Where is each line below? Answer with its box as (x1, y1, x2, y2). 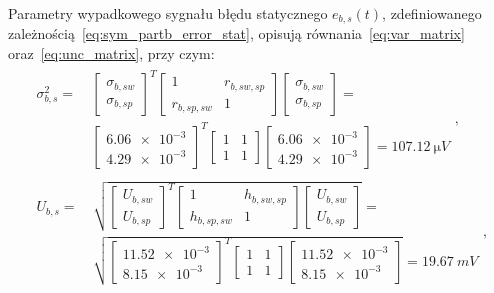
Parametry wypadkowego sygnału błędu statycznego (8, 3, 328, 23)
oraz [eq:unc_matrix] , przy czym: (8, 43, 215, 64)
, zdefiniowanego (382, 3, 482, 23)
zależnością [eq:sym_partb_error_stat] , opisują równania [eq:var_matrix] (8, 23, 465, 44)
